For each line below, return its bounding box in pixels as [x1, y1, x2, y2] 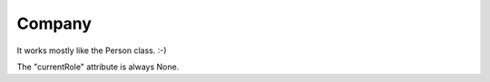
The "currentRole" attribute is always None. [16, 61, 180, 72]
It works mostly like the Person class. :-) [16, 45, 167, 56]
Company [16, 14, 93, 33]
